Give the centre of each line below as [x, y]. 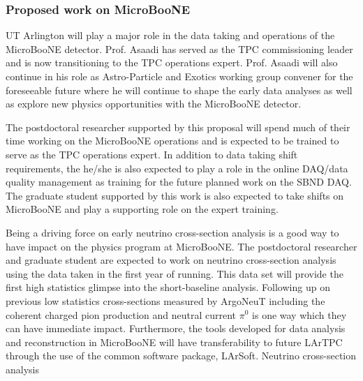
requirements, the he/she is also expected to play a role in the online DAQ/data [177, 168]
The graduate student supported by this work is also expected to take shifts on [175, 195]
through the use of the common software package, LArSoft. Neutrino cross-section [181, 356]
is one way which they [299, 314]
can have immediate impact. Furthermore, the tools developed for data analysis [176, 328]
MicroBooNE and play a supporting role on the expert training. [142, 209]
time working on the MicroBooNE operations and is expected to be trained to [172, 141]
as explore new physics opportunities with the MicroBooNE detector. [154, 104]
